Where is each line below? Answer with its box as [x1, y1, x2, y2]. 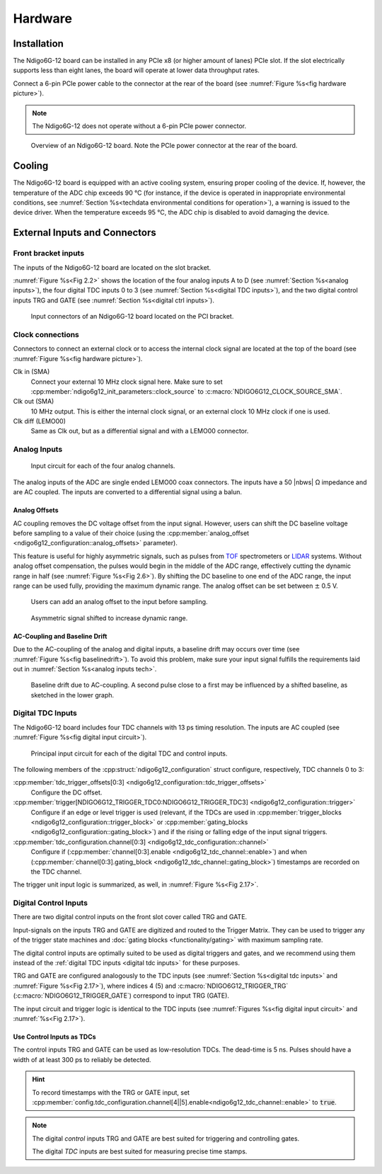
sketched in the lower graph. [30, 690, 115, 699]
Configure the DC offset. [30, 788, 103, 797]
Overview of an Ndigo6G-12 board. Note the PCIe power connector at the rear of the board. [30, 142, 298, 150]
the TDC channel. [30, 867, 82, 876]
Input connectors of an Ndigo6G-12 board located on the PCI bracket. [30, 312, 234, 321]
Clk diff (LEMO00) [13, 417, 66, 426]
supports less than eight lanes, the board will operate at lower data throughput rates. [13, 66, 260, 74]
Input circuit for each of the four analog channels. [30, 462, 175, 470]
